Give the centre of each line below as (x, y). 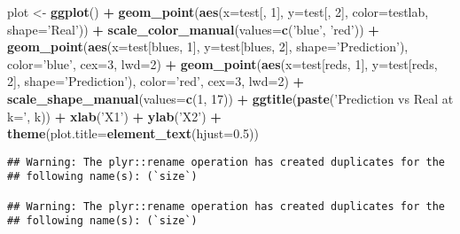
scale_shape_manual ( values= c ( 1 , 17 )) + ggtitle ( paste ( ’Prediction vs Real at (230, 98)
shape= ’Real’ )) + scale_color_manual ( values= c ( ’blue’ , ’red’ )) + (193, 29)
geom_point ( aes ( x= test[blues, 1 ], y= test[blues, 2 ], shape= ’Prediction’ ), (208, 47)
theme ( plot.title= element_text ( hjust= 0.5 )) (133, 133)
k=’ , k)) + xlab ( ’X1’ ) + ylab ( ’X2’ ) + (114, 116)
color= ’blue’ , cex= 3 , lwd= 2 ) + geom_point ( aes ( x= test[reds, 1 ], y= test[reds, (222, 63)
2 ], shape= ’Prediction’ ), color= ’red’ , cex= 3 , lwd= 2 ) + (156, 81)
